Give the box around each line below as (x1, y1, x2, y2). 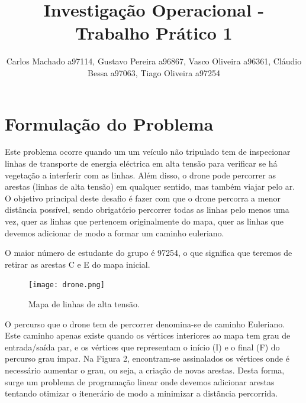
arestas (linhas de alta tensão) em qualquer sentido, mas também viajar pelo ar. (5, 180, 295, 193)
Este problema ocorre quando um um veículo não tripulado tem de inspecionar (5, 145, 291, 158)
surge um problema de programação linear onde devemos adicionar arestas (5, 375, 275, 388)
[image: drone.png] (28, 281, 105, 290)
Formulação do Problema (5, 111, 214, 135)
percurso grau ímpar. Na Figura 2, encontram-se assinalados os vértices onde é (5, 352, 289, 365)
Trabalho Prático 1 (75, 21, 233, 45)
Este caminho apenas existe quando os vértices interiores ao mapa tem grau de (5, 329, 291, 342)
